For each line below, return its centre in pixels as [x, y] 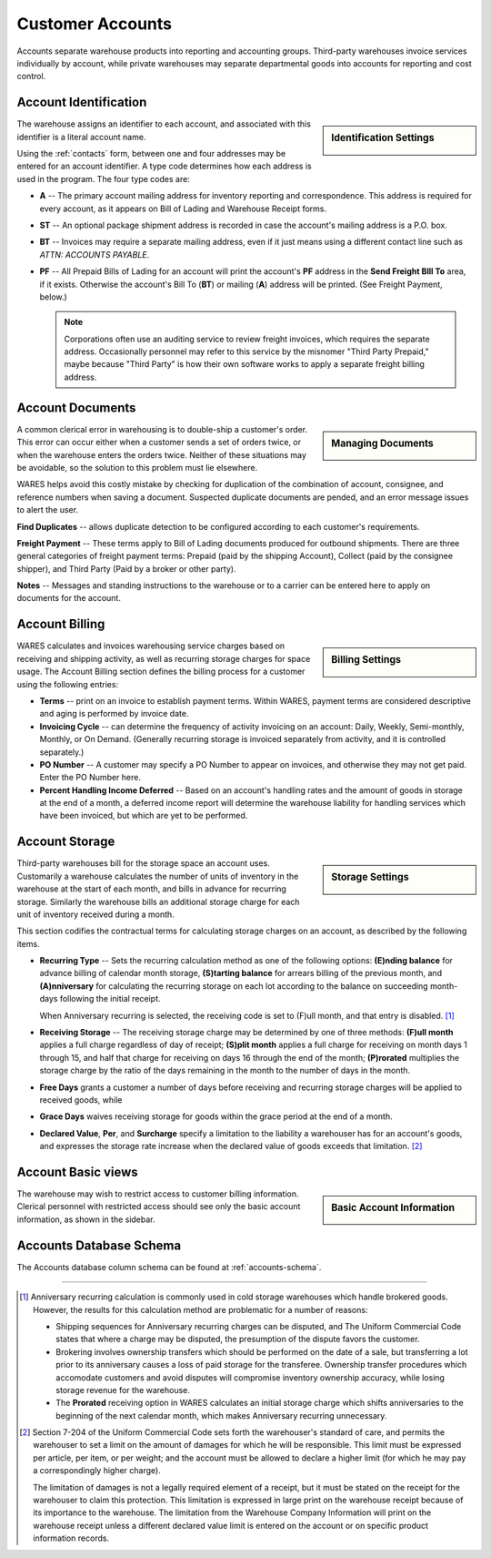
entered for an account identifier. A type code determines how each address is [165, 166]
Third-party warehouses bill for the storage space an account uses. [143, 863]
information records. [71, 1538]
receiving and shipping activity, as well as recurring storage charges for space [164, 658]
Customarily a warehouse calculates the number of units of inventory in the [158, 876]
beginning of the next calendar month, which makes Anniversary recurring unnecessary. [221, 1415]
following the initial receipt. [110, 999]
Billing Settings [366, 660]
